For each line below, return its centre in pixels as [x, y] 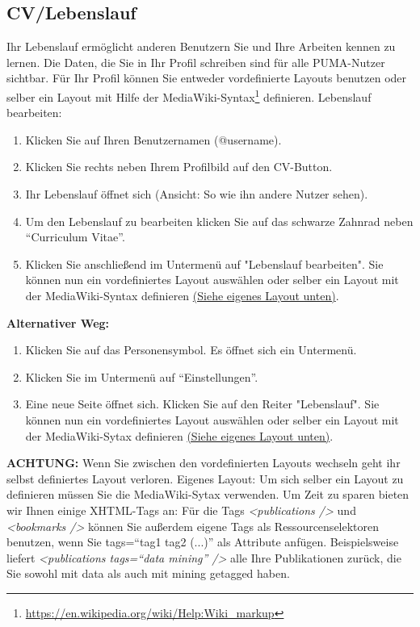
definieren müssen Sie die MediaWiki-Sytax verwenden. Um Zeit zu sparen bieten [208, 494]
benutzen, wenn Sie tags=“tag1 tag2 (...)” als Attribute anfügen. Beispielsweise [203, 542]
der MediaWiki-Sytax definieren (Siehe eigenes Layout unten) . [179, 435]
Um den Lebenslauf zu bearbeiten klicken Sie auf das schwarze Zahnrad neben [219, 221]
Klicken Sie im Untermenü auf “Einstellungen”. [142, 376]
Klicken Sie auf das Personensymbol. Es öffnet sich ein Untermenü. [191, 350]
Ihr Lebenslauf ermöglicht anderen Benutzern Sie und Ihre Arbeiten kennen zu [201, 46]
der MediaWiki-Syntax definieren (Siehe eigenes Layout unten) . [182, 295]
